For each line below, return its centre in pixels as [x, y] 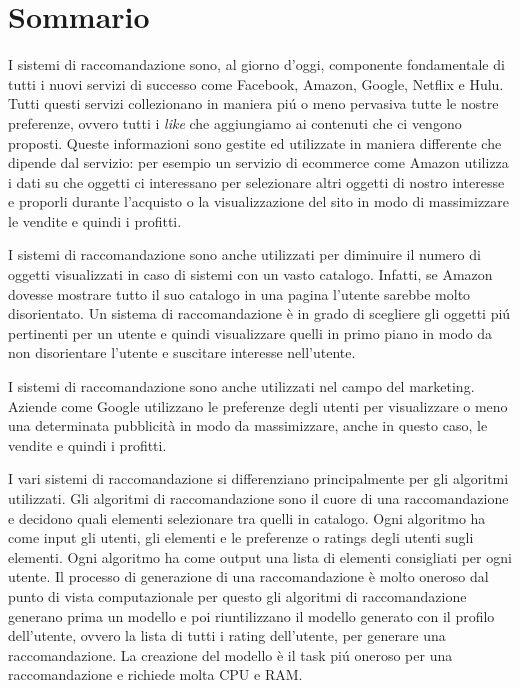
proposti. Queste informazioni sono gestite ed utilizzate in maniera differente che [255, 142]
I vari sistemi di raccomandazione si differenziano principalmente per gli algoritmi [258, 478]
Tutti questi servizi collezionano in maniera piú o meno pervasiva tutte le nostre [253, 103]
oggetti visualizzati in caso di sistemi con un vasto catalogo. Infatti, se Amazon [250, 274]
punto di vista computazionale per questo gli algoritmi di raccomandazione [237, 595]
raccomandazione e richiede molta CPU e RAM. [155, 674]
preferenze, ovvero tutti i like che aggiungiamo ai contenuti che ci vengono [235, 122]
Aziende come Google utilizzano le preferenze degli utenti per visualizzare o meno [258, 405]
